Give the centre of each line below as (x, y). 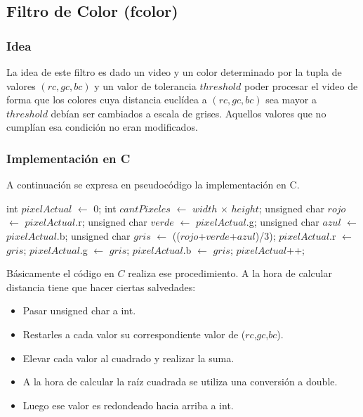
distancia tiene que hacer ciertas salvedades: (101, 287)
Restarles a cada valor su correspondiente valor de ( (134, 334)
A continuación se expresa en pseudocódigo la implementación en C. (153, 185)
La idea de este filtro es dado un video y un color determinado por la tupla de (174, 72)
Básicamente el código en (60, 273)
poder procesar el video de (301, 85)
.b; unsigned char (93, 235)
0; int (105, 208)
